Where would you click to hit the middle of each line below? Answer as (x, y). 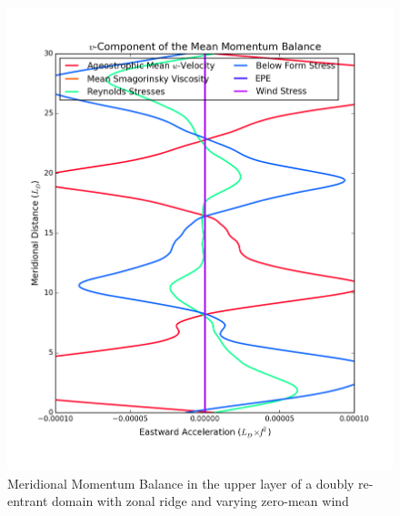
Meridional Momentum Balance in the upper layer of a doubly (181, 483)
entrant (28, 501)
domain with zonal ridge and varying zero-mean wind (200, 501)
